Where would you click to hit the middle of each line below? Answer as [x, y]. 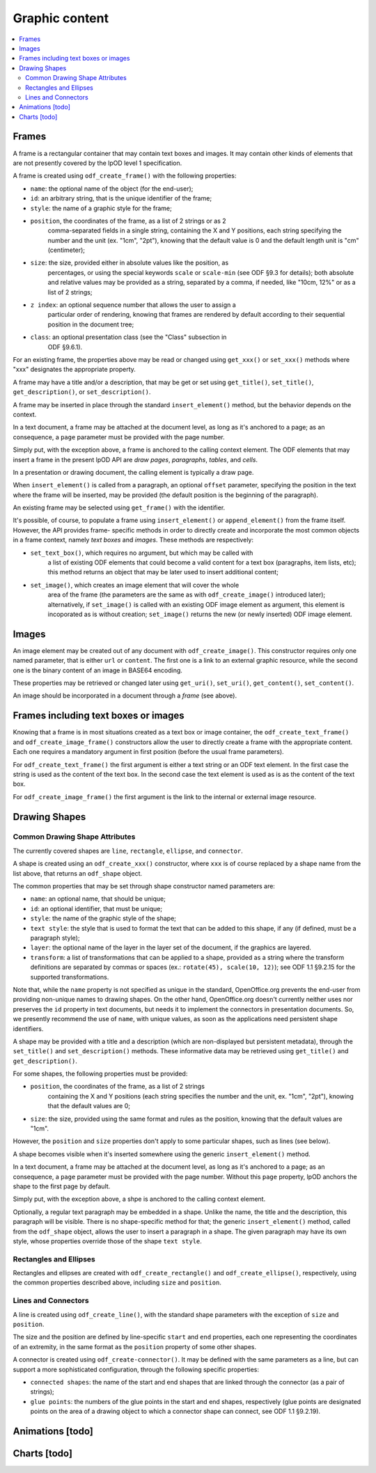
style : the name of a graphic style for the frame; [101, 208]
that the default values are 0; [89, 1106]
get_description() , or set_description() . [82, 392]
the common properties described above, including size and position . [117, 1283]
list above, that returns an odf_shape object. [78, 873]
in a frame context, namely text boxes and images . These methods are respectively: [133, 540]
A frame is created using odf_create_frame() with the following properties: [125, 176]
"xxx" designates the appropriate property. [74, 370]
